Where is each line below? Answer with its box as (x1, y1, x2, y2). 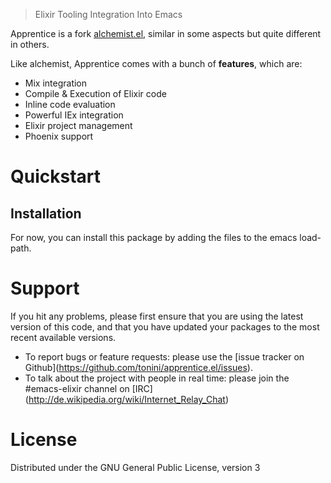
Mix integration (24, 77, 88, 89)
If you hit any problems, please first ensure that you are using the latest (10, 310, 304, 322)
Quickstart (10, 165, 102, 188)
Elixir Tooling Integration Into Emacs (34, 9, 183, 20)
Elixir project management (24, 120, 133, 131)
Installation (10, 205, 82, 222)
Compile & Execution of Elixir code (24, 88, 167, 99)
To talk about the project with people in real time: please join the (24, 372, 290, 384)
